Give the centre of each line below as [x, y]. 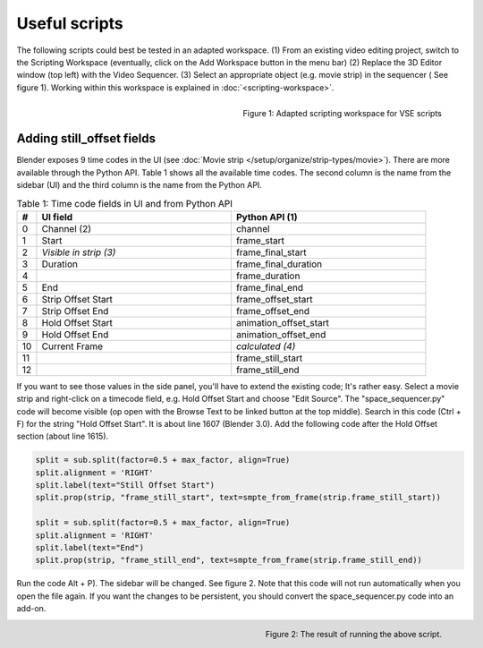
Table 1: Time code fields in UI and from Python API [124, 203]
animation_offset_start [283, 322]
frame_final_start [271, 252]
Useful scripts [70, 23]
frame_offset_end [273, 311]
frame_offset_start [274, 299]
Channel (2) [66, 228]
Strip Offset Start [77, 299]
